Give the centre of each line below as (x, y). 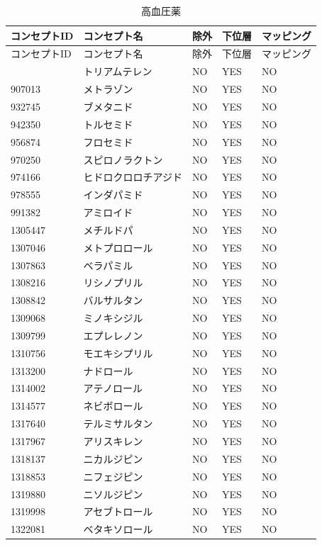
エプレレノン (113, 335)
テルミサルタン (118, 423)
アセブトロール (118, 511)
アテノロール (113, 388)
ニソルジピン (113, 494)
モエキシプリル (118, 353)
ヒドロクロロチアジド (133, 177)
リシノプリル (113, 282)
